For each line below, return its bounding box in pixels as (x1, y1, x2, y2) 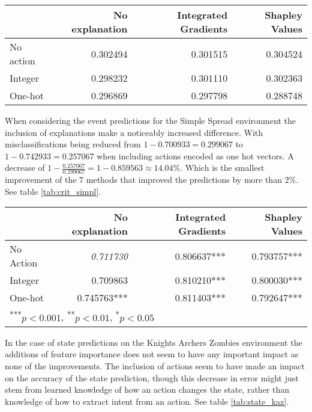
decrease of (5, 161, 45, 174)
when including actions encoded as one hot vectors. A (97, 149, 294, 162)
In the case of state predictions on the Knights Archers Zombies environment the (5, 336, 302, 348)
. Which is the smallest (180, 161, 265, 174)
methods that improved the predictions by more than (86, 173, 282, 186)
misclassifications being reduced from (5, 138, 141, 150)
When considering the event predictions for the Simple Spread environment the (5, 114, 296, 126)
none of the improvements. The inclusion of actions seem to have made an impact (5, 359, 305, 372)
